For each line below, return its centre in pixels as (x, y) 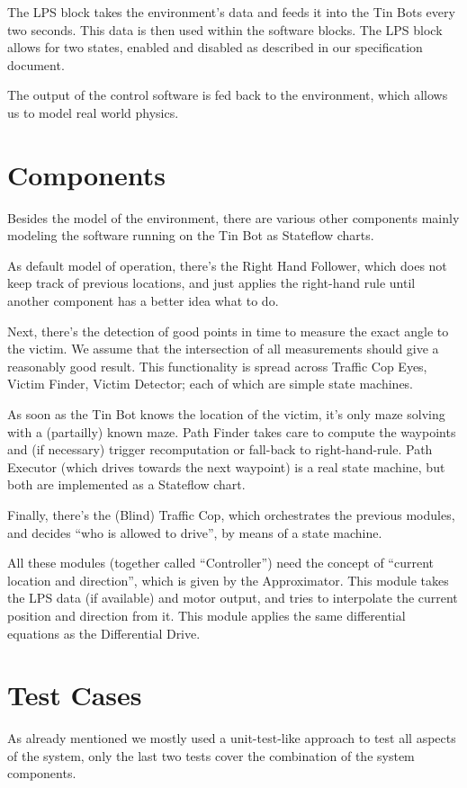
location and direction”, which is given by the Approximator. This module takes (228, 580)
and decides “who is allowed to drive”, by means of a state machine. (195, 532)
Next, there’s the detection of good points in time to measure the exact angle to (228, 331)
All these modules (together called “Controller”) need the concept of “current (220, 563)
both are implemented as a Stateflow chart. (126, 484)
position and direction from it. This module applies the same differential (207, 615)
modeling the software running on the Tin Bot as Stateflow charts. (191, 235)
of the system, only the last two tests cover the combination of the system (211, 755)
